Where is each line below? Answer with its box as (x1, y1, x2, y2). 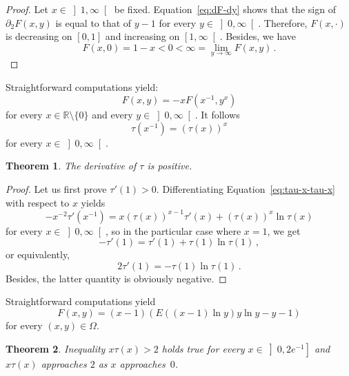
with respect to (6, 195, 70, 209)
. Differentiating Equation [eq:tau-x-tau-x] (156, 181, 335, 196)
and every (92, 107, 133, 122)
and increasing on (105, 29, 180, 43)
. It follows (195, 107, 240, 122)
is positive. (147, 158, 192, 173)
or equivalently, (6, 247, 70, 262)
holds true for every (161, 341, 245, 355)
